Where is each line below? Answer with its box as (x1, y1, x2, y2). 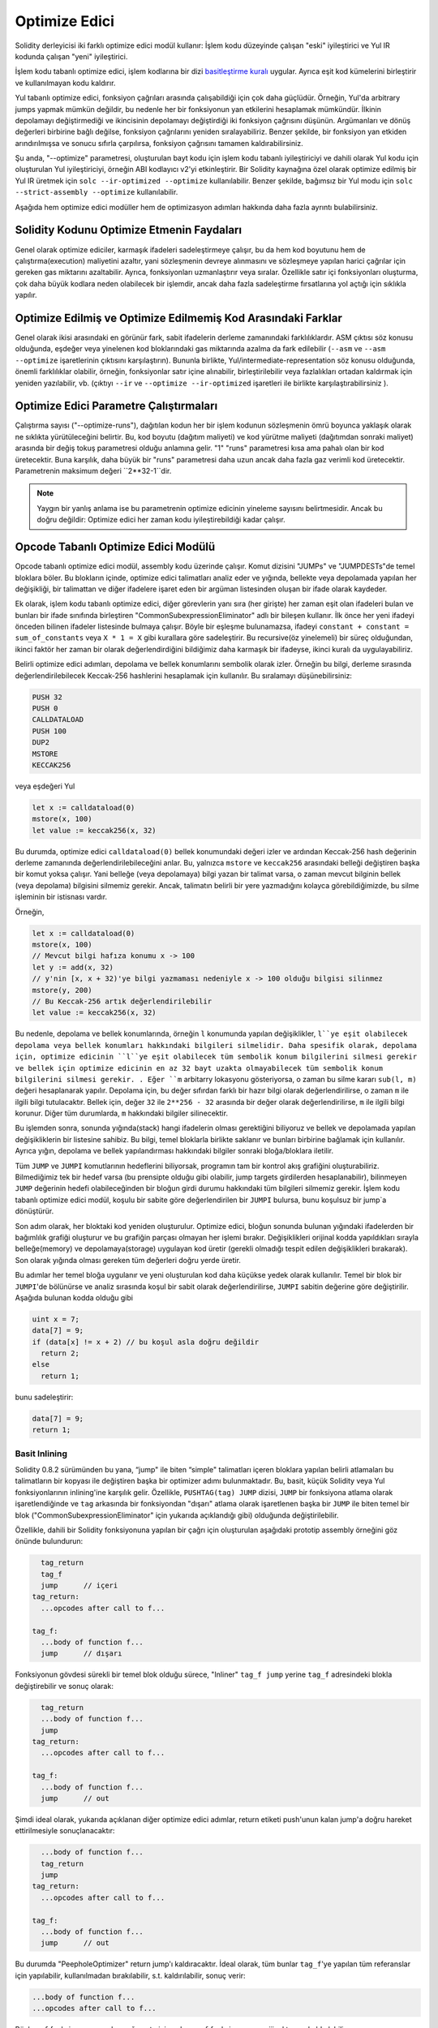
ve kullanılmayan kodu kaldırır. (15, 78, 116, 88)
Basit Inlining (15, 1448, 68, 1459)
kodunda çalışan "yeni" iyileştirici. (15, 51, 128, 61)
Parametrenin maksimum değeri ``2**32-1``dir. (15, 466, 172, 476)
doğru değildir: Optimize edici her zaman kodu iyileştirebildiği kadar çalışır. (36, 515, 286, 525)
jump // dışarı (41, 1649, 122, 1658)
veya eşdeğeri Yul (15, 781, 75, 791)
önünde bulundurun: (15, 1536, 84, 1546)
